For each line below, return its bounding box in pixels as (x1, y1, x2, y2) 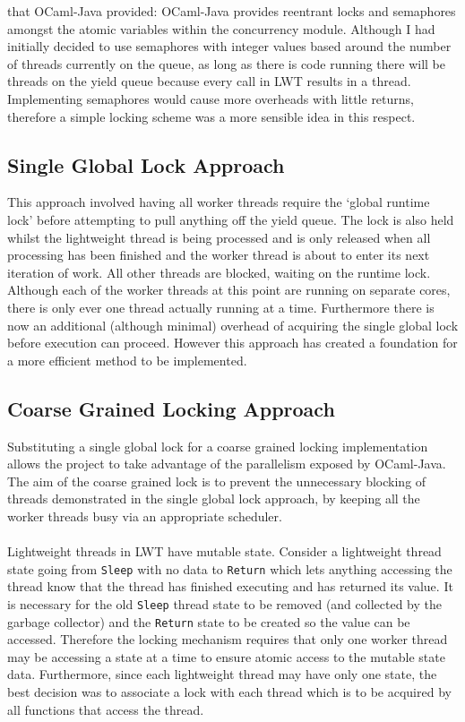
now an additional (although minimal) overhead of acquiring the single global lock (7, 315, 459, 334)
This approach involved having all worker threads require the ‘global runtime (7, 193, 430, 211)
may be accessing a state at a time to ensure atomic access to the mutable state (7, 647, 445, 666)
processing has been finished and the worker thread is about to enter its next (7, 245, 430, 264)
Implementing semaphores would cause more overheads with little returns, (7, 89, 414, 107)
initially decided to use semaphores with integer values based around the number (7, 37, 452, 56)
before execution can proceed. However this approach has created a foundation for (7, 333, 458, 352)
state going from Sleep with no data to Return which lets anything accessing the (7, 559, 452, 578)
